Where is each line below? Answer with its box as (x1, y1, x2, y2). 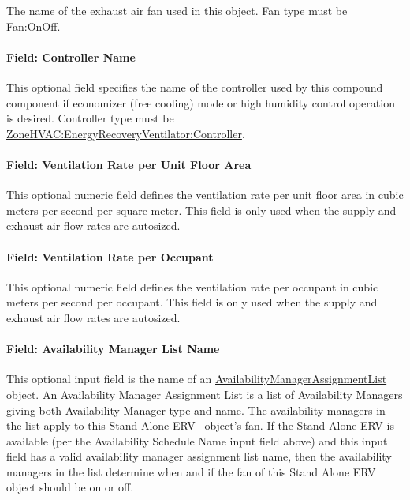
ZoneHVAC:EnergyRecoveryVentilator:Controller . (6, 125, 245, 141)
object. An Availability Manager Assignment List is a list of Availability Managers (6, 385, 403, 402)
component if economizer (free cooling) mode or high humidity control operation (6, 94, 395, 111)
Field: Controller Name (6, 48, 136, 65)
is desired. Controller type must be (6, 110, 174, 126)
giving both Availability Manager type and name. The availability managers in (6, 401, 386, 418)
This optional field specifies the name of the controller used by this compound (6, 78, 383, 95)
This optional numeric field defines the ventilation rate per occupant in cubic (6, 278, 378, 295)
